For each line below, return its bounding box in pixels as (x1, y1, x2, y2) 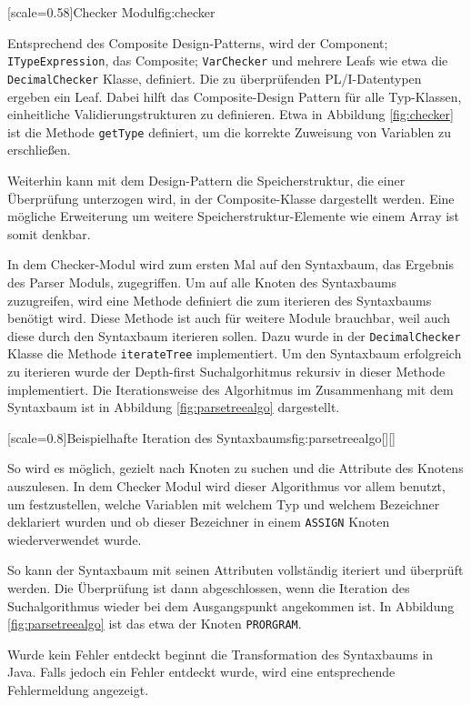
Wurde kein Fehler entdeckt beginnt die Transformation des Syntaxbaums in (7, 644, 434, 663)
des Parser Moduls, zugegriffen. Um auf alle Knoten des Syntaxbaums (7, 272, 397, 291)
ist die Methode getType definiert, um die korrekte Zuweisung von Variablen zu (7, 122, 451, 141)
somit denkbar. (7, 224, 91, 243)
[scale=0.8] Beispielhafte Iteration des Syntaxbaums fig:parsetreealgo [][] (7, 428, 396, 447)
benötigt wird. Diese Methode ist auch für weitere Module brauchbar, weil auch (7, 308, 451, 327)
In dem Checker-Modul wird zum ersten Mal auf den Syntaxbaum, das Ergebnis (7, 255, 454, 274)
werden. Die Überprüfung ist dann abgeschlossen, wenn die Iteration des (7, 579, 410, 597)
